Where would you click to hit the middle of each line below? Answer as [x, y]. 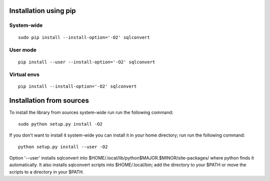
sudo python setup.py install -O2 [60, 124]
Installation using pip [42, 11]
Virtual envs [24, 75]
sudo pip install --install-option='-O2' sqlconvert [84, 37]
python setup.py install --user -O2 [63, 147]
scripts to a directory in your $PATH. [47, 172]
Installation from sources [49, 100]
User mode [23, 50]
